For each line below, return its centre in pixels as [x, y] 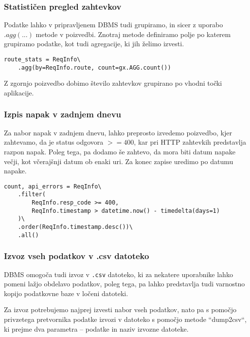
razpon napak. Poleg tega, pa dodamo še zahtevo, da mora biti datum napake [120, 151]
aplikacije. [19, 92]
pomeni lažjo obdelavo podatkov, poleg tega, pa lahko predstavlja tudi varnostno [125, 284]
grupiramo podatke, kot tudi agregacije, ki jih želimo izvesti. [94, 44]
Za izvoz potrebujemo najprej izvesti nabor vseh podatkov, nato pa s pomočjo [120, 309]
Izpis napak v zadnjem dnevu [63, 114]
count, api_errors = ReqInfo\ [53, 186]
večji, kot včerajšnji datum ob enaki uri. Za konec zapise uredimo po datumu [119, 161]
